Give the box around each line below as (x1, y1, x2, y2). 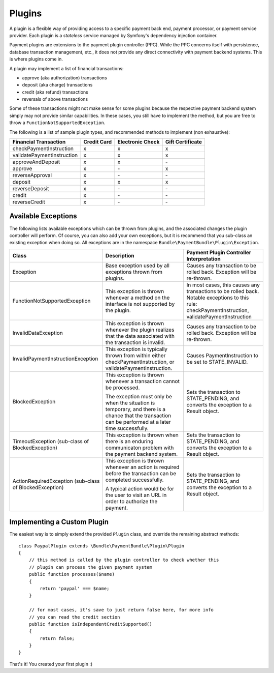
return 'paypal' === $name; (40, 586, 110, 591)
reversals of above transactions (22, 96, 88, 102)
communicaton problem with (105, 444, 174, 451)
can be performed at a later (105, 418, 171, 425)
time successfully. (105, 425, 149, 432)
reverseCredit (12, 198, 45, 206)
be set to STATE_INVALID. (186, 358, 248, 365)
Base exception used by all (105, 262, 170, 269)
